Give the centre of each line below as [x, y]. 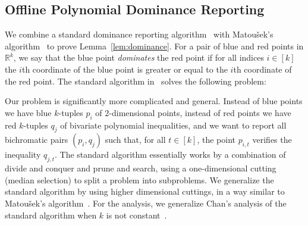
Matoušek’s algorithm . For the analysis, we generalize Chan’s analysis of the [146, 203]
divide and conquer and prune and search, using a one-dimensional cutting [141, 168]
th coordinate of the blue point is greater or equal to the [125, 69]
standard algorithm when [51, 215]
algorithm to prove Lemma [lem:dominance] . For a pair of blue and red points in [154, 46]
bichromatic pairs [37, 140]
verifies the [272, 140]
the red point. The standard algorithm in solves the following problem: [136, 81]
